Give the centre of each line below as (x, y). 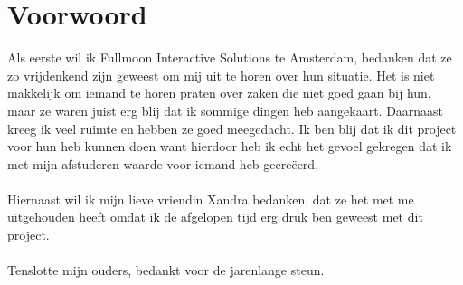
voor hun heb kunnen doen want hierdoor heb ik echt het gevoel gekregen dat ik (230, 146)
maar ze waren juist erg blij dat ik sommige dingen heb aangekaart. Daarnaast (226, 110)
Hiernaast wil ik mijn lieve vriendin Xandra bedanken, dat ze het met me (211, 199)
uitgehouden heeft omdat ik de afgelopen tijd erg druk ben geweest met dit (215, 217)
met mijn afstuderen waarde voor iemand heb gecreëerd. (163, 163)
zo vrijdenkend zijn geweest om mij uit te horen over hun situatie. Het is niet (221, 75)
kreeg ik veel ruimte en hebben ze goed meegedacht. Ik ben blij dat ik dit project (232, 128)
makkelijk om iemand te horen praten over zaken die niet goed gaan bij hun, (219, 93)
